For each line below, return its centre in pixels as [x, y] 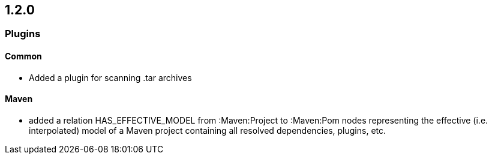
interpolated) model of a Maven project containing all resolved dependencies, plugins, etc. [208, 130]
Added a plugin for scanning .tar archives [110, 77]
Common [23, 56]
